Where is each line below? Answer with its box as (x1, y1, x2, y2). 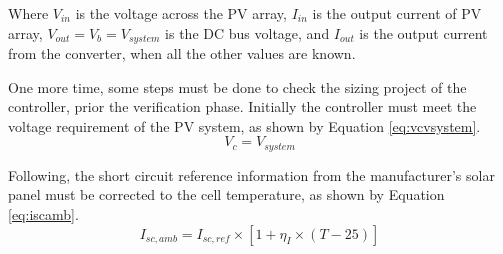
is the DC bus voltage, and (165, 22, 330, 43)
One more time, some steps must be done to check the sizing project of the (8, 76, 467, 97)
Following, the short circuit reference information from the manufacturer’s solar (8, 164, 495, 185)
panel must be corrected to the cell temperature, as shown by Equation (8, 184, 445, 205)
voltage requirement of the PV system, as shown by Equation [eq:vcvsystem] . (8, 115, 481, 136)
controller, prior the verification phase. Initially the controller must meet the (8, 96, 477, 117)
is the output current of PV (312, 3, 482, 23)
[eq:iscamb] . (8, 204, 79, 225)
